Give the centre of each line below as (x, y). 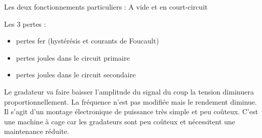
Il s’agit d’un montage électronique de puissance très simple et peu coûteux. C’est (131, 111)
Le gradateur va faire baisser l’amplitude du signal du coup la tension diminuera (129, 91)
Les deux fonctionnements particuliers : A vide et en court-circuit (106, 7)
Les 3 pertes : (25, 24)
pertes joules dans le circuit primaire (73, 57)
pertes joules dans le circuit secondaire (76, 75)
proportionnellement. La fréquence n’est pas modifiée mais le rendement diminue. (130, 101)
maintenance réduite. (37, 131)
